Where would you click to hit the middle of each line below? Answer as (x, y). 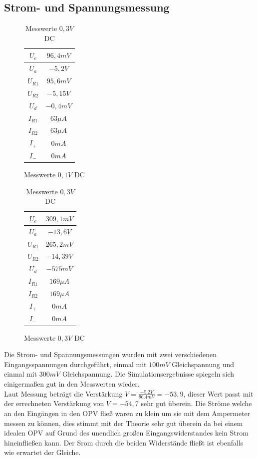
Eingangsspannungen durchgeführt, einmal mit (75, 364)
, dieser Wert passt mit (218, 393)
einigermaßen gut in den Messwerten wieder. (72, 383)
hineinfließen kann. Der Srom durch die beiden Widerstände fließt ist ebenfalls (124, 442)
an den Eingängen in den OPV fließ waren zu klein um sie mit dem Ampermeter (127, 413)
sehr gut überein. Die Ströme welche (196, 403)
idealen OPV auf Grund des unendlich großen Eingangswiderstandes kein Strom (126, 433)
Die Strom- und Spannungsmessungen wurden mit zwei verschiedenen (111, 354)
